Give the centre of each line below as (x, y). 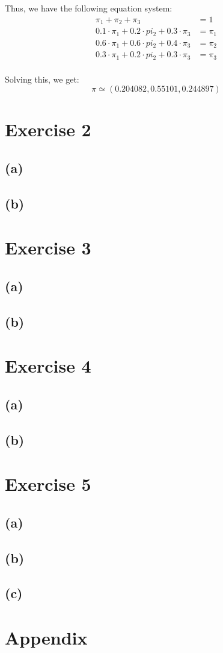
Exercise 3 (48, 248)
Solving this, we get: (42, 79)
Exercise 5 (48, 484)
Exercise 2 (48, 129)
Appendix (46, 637)
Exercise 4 (48, 366)
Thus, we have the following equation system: (89, 8)
